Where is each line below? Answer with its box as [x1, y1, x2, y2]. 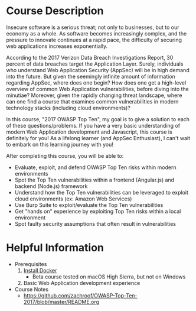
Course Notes [14, 286, 49, 293]
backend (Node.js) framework [14, 182, 88, 190]
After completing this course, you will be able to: [6, 152, 124, 159]
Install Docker [23, 267, 57, 274]
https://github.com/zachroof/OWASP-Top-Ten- [23, 291, 138, 299]
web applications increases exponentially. [6, 43, 108, 50]
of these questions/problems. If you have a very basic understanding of [6, 122, 181, 129]
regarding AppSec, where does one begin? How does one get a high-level [6, 79, 187, 86]
